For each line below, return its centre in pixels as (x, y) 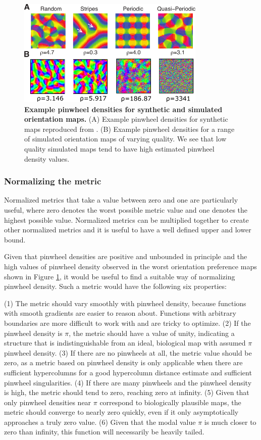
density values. (47, 158)
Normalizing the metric (53, 181)
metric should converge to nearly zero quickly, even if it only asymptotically (121, 412)
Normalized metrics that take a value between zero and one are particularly (121, 200)
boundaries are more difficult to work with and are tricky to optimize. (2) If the (127, 323)
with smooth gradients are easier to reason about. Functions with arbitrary (120, 313)
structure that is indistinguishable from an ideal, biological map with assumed (125, 343)
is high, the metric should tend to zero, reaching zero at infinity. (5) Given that (127, 392)
